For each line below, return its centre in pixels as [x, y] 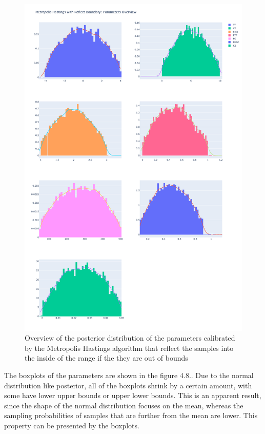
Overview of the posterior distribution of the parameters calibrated [130, 338]
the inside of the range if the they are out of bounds [106, 358]
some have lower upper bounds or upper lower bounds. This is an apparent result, [133, 395]
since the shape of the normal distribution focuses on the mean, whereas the [124, 405]
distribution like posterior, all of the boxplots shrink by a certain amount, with [128, 385]
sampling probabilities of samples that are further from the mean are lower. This [131, 415]
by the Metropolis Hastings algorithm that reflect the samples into [129, 348]
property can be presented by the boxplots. [72, 425]
